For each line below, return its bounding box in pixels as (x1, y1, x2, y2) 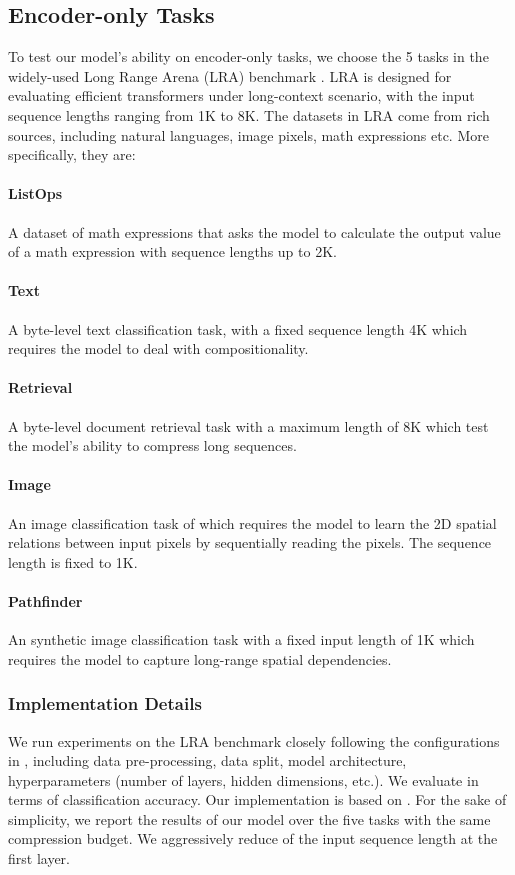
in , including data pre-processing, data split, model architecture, (8, 750, 407, 771)
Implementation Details (8, 691, 202, 716)
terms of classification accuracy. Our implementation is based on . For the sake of (8, 789, 507, 810)
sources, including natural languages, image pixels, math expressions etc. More (8, 124, 489, 145)
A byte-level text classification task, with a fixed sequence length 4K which (8, 318, 468, 339)
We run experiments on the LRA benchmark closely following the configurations (8, 730, 500, 751)
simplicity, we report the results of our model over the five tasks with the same (8, 808, 491, 829)
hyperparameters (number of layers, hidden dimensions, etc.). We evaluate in (8, 769, 479, 790)
